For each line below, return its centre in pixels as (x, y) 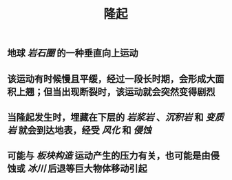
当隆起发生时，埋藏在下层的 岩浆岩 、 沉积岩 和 (105, 117)
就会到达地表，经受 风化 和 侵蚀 (85, 130)
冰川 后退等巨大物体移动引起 (87, 169)
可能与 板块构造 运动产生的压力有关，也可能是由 (109, 156)
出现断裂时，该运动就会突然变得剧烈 (138, 91)
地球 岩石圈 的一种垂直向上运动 (73, 53)
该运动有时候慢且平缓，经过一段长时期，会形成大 (111, 79)
